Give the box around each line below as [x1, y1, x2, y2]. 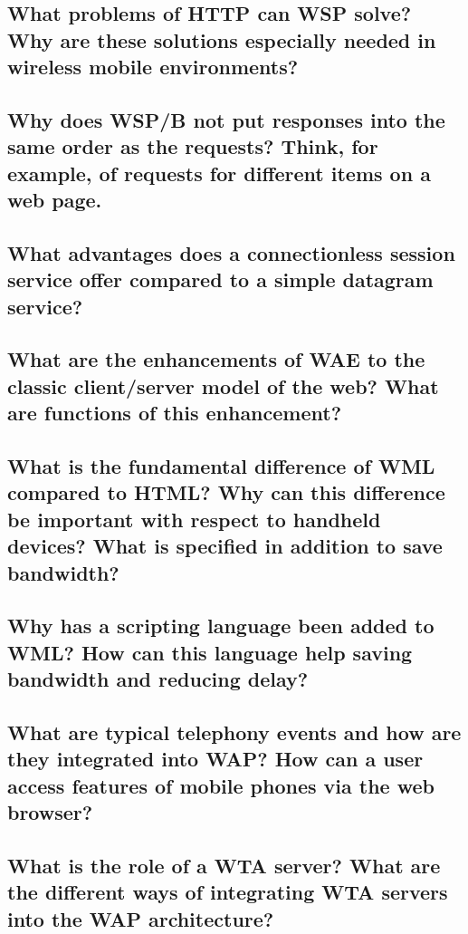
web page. [7, 186, 102, 214]
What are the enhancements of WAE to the [7, 345, 425, 373]
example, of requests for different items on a [7, 159, 431, 187]
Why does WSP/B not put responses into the [7, 105, 445, 133]
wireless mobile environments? [7, 53, 299, 81]
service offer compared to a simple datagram [7, 265, 434, 294]
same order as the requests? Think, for [7, 132, 378, 160]
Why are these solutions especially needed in [7, 25, 436, 53]
